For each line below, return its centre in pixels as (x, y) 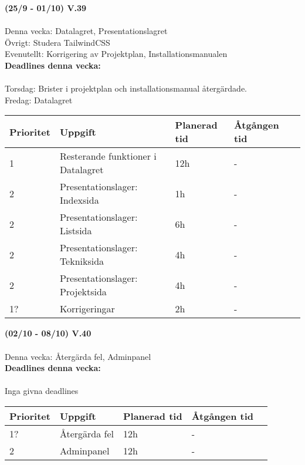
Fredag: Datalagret (39, 100)
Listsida (76, 231)
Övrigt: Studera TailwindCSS (57, 42)
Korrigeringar (87, 309)
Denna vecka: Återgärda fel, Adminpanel (78, 356)
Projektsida (83, 292)
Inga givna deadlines (42, 391)
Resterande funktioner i (108, 156)
